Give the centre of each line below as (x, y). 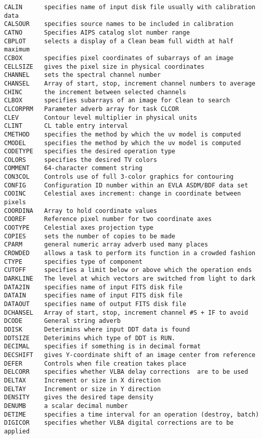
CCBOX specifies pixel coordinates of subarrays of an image (119, 58)
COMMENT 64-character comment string (74, 168)
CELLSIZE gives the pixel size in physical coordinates (104, 66)
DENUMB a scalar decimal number (66, 406)
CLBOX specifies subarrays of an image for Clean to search (117, 101)
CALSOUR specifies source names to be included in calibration (119, 24)
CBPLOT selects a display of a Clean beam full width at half (119, 41)
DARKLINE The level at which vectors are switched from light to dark (130, 279)
